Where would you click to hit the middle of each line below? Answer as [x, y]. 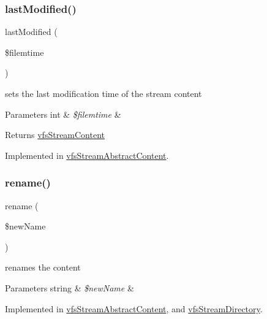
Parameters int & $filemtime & [63, 114]
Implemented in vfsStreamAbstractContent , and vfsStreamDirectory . [134, 308]
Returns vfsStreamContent [55, 135]
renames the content [43, 267]
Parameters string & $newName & [70, 287]
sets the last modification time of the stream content [103, 93]
